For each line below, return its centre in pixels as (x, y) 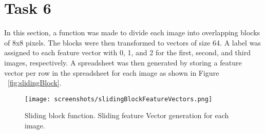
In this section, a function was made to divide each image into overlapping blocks (132, 32)
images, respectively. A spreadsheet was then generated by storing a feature (123, 62)
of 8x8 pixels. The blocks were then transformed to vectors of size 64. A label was (132, 42)
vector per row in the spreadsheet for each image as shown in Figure (112, 72)
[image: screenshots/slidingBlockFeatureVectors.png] (119, 99)
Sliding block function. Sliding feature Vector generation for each (127, 115)
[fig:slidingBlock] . (35, 83)
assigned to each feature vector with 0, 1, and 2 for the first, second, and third (128, 52)
